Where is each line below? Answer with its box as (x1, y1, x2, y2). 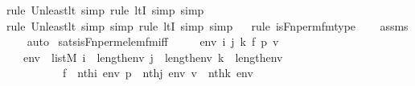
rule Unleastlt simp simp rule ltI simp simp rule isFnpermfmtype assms (6, 17, 409, 34)
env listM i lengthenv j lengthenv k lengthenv (23, 48, 283, 65)
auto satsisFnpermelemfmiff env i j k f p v (27, 33, 279, 50)
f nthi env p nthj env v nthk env (62, 64, 253, 81)
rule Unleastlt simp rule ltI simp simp (6, 2, 204, 18)
